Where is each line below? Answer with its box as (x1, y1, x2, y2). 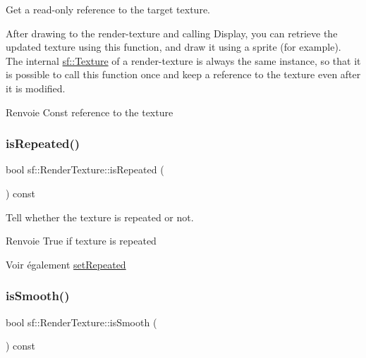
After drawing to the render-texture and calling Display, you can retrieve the (6, 25, 338, 40)
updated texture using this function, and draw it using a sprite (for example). (6, 39, 341, 54)
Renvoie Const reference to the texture (6, 104, 173, 119)
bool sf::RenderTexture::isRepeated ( (6, 162, 164, 177)
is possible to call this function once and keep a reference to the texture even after (6, 67, 361, 82)
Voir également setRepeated (6, 257, 126, 271)
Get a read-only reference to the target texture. (6, 2, 210, 16)
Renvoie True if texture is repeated (6, 233, 157, 248)
